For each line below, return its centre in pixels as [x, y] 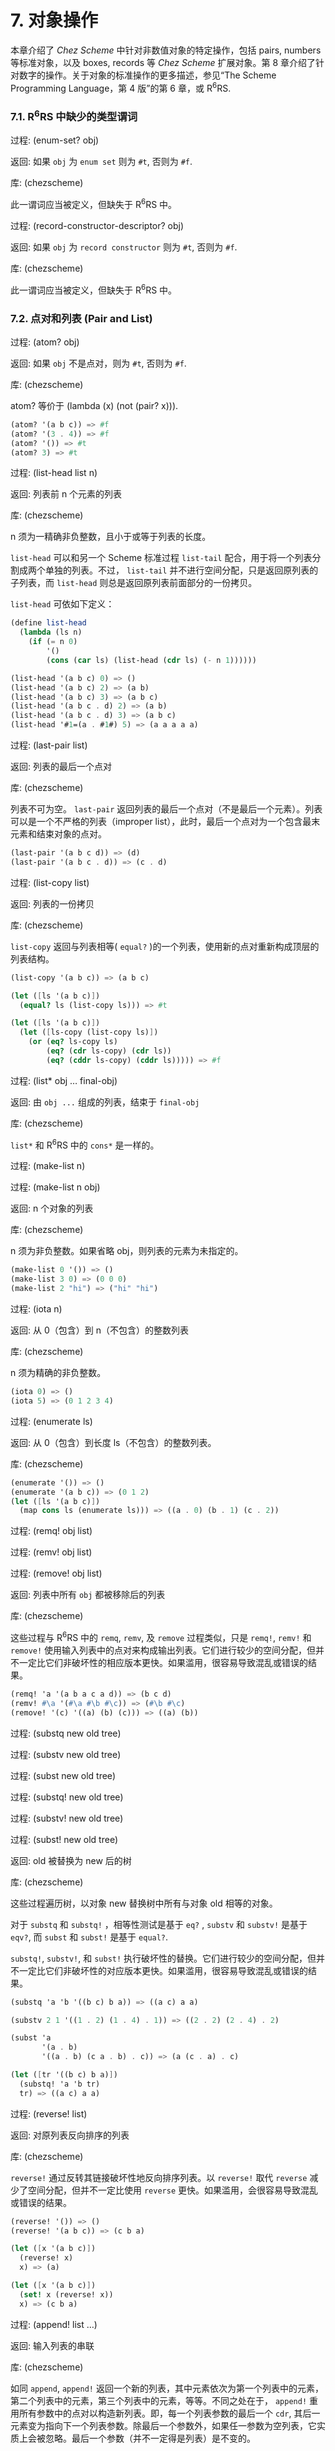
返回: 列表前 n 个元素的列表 [66, 494]
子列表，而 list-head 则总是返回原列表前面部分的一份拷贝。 [134, 583]
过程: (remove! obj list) [56, 1573]
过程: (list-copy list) [50, 882]
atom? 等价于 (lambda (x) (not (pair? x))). [94, 405]
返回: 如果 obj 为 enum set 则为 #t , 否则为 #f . [101, 162]
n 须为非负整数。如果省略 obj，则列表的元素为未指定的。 [127, 1251]
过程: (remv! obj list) [51, 1552]
